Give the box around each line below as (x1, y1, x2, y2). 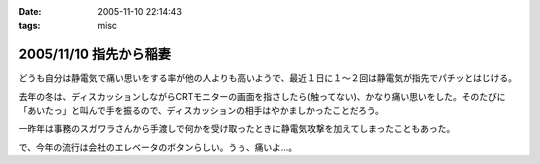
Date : (18, 6, 42, 17)
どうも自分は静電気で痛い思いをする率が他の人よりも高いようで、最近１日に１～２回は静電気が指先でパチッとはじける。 (18, 72, 517, 84)
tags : (18, 20, 41, 32)
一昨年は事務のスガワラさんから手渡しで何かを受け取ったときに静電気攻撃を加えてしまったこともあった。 (18, 123, 456, 135)
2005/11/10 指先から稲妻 (18, 46, 172, 63)
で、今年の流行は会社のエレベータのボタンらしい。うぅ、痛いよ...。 (18, 141, 298, 153)
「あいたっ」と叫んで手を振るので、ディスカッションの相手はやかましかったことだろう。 (18, 105, 385, 117)
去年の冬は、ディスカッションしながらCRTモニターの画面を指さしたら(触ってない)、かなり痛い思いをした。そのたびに (18, 90, 506, 102)
